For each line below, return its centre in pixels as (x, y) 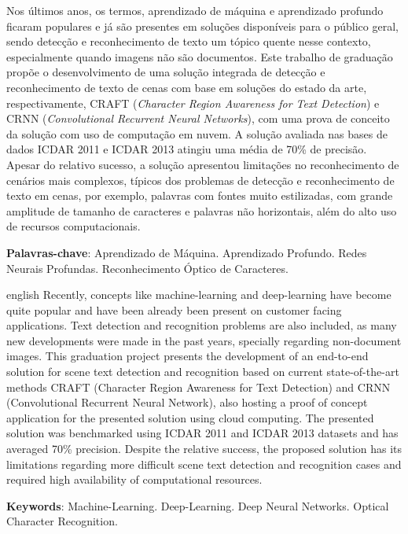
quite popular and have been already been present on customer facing (174, 309)
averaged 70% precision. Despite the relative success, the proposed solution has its (204, 449)
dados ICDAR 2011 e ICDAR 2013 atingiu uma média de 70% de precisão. (187, 149)
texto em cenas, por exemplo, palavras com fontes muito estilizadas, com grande (200, 195)
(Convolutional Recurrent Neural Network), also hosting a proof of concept (187, 402)
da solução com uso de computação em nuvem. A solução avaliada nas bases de (197, 133)
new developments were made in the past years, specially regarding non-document (204, 340)
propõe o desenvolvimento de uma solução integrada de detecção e (166, 72)
